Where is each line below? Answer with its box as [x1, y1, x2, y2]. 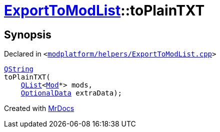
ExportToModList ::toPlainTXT [4, 2, 205, 19]
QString [4, 65, 34, 73]
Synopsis [4, 28, 51, 41]
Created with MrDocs [4, 104, 74, 113]
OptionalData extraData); [20, 89, 122, 97]
